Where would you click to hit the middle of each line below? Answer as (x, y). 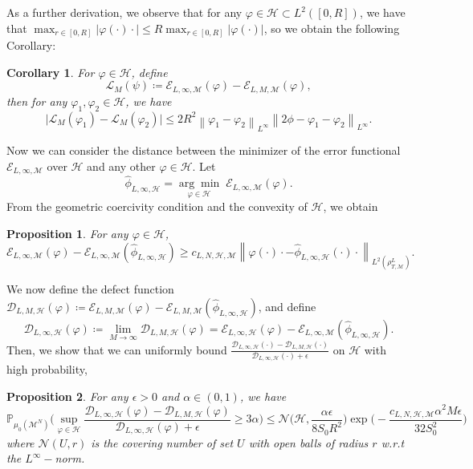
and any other (121, 166)
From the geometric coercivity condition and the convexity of (157, 206)
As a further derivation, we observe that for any (124, 12)
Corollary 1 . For (51, 72)
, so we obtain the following (332, 28)
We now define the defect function (90, 289)
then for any (37, 101)
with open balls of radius (308, 442)
